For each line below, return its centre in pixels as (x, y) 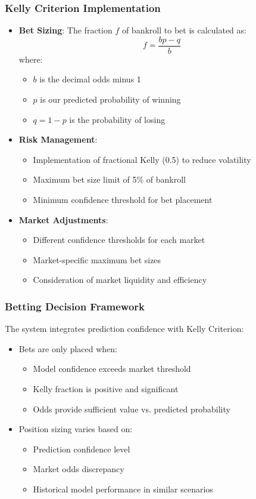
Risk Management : (58, 139)
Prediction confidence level (82, 449)
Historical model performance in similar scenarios (123, 489)
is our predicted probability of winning (110, 99)
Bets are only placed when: (68, 348)
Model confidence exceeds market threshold (112, 369)
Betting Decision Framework (75, 306)
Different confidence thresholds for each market (119, 240)
